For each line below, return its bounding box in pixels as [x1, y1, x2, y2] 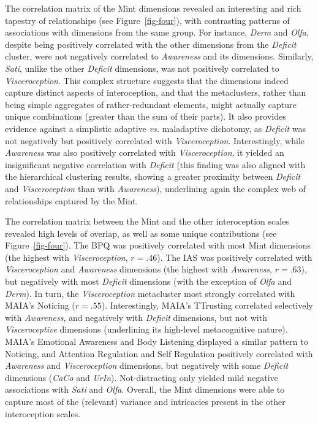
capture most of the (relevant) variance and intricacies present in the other [5, 395, 286, 407]
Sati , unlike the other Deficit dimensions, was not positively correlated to [5, 61, 279, 74]
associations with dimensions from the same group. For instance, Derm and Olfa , [5, 26, 309, 39]
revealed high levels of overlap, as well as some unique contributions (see [5, 226, 277, 239]
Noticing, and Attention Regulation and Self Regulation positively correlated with [5, 347, 313, 360]
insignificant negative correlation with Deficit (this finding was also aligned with [5, 158, 306, 171]
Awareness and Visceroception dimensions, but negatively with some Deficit [5, 359, 289, 372]
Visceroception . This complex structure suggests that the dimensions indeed [5, 74, 289, 87]
